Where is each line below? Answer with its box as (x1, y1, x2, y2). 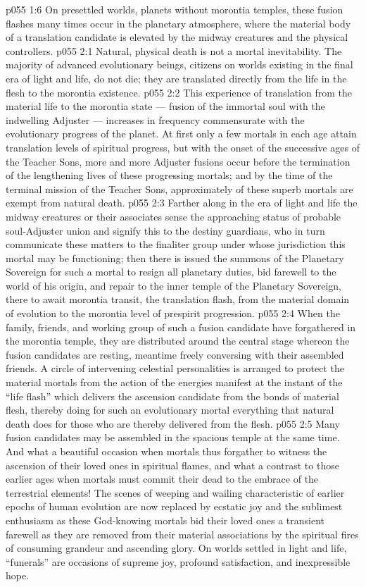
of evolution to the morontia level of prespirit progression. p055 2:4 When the (6, 306, 340, 321)
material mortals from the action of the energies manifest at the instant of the (6, 375, 343, 390)
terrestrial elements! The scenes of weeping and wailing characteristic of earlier (6, 485, 345, 500)
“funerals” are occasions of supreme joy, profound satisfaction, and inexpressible (6, 554, 351, 569)
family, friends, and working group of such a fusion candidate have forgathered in (6, 319, 356, 334)
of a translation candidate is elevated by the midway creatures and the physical (6, 30, 348, 44)
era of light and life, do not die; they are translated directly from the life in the (6, 70, 347, 85)
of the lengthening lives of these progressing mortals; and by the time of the (6, 168, 333, 183)
